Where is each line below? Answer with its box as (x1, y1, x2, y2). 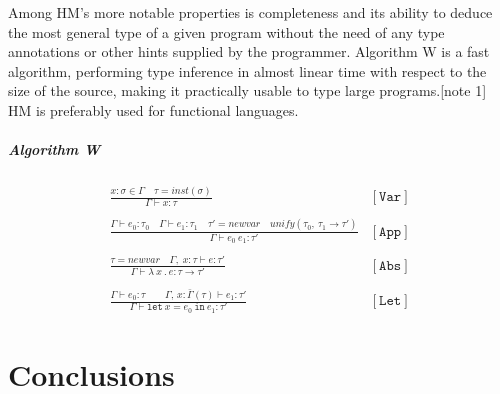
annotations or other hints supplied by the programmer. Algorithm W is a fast (8, 41, 490, 62)
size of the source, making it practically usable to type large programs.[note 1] (8, 80, 487, 101)
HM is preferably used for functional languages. (8, 99, 299, 120)
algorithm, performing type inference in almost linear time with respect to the (8, 60, 487, 81)
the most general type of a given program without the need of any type (8, 21, 445, 42)
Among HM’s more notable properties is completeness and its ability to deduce (8, 2, 493, 22)
